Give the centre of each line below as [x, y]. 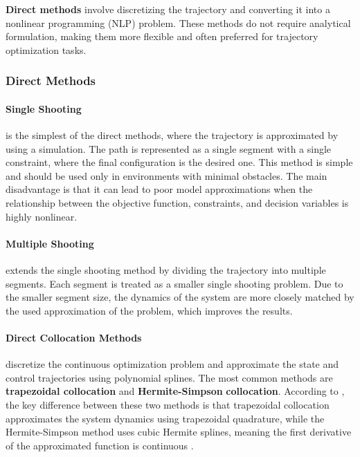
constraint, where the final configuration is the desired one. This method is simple [179, 162]
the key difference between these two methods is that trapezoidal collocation [168, 404]
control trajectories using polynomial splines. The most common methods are [169, 377]
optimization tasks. [46, 49]
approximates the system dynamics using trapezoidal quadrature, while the [165, 418]
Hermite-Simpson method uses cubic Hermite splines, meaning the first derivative [179, 432]
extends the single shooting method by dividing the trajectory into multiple [166, 269]
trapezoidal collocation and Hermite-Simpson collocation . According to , [175, 391]
